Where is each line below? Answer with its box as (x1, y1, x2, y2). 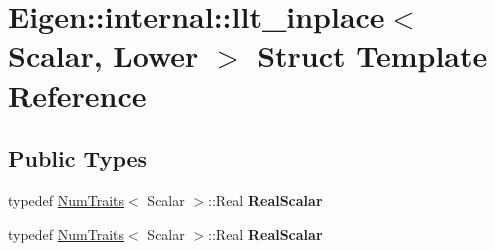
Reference (8, 74, 147, 115)
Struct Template (257, 35, 488, 76)
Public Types (8, 143, 148, 174)
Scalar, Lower (8, 35, 199, 76)
